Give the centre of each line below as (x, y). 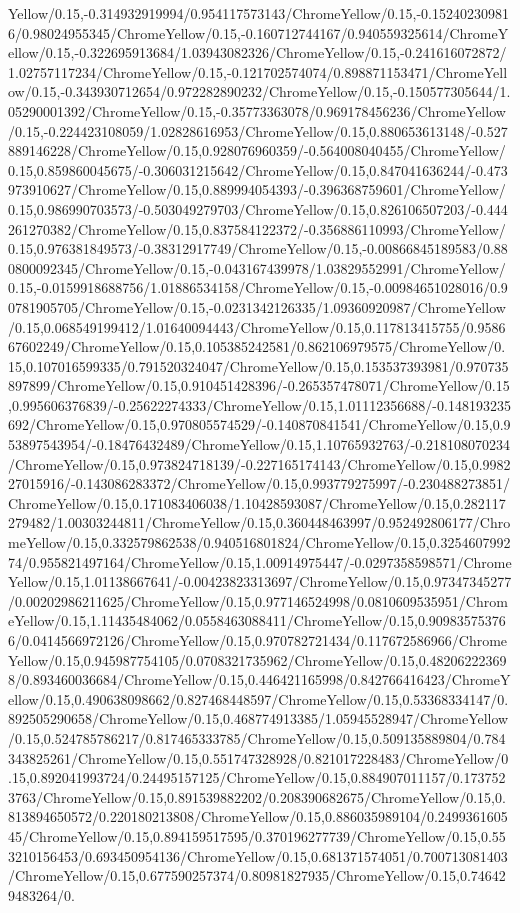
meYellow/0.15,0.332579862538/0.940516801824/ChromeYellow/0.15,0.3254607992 (259, 542)
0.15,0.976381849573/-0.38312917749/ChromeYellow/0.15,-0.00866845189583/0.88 (258, 248)
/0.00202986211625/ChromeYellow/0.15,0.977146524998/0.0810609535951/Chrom (258, 600)
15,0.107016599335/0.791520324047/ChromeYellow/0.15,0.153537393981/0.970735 (258, 365)
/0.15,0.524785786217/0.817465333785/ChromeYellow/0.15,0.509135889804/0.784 (257, 737)
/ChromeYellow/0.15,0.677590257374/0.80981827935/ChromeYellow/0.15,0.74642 (257, 875)
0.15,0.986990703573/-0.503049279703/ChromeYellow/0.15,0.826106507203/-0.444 (258, 208)
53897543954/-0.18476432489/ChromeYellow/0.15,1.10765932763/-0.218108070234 (259, 444)
